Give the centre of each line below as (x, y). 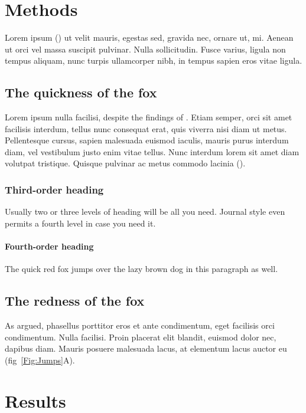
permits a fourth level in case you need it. (80, 223)
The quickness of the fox (81, 92)
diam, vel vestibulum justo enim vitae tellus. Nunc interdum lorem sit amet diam (152, 151)
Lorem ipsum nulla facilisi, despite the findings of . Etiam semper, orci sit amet (149, 117)
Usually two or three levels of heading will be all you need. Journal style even (145, 212)
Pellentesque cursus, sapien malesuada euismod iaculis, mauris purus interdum (147, 140)
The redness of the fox (75, 301)
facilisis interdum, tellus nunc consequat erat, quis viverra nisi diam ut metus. (146, 128)
